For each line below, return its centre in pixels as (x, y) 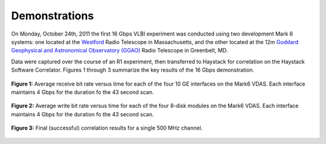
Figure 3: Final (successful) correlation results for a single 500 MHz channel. (107, 128)
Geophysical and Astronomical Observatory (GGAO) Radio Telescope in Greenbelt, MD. (120, 51)
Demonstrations (53, 16)
